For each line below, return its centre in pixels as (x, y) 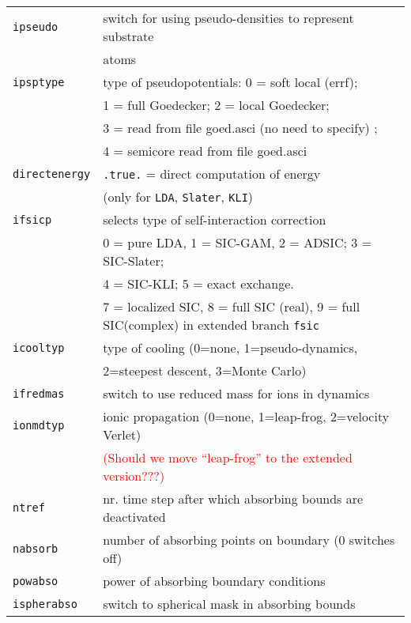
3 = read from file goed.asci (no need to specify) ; (240, 128)
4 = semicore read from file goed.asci (205, 151)
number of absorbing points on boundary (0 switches (249, 540)
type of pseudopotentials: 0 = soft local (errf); (230, 82)
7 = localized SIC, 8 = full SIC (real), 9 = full (232, 306)
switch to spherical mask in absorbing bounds (229, 604)
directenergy (52, 174)
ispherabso (45, 604)
